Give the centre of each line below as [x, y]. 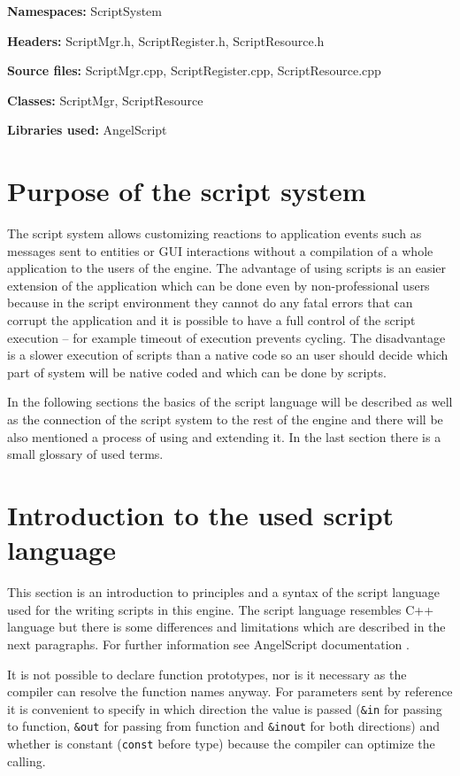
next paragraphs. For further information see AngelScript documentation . [208, 644]
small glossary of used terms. [85, 454]
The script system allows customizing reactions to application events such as [215, 233]
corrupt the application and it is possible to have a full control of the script [211, 320]
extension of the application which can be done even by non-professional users [218, 285]
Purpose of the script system [187, 191]
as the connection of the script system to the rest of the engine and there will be [225, 419]
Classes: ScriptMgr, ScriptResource [105, 100]
